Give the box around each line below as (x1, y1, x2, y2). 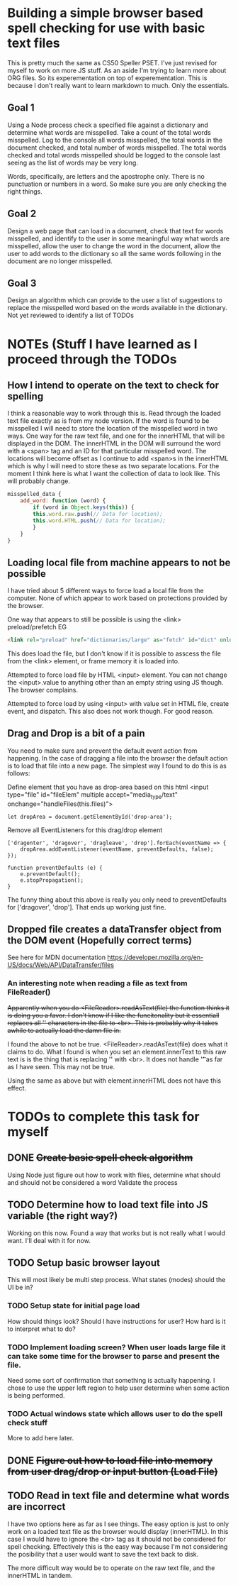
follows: (7, 768, 30, 778)
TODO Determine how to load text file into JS (7, 1199, 208, 1211)
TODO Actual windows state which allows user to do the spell (7, 1408, 223, 1418)
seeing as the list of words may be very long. (7, 158, 138, 167)
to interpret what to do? (7, 1325, 76, 1333)
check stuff (7, 1418, 48, 1427)
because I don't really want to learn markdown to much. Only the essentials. (7, 81, 229, 89)
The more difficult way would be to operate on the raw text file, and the (7, 1563, 215, 1572)
